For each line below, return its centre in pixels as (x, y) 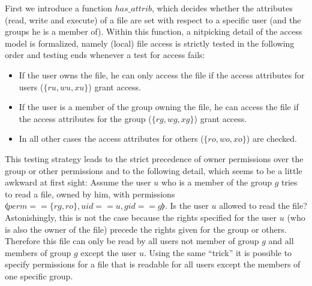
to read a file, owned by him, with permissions (90, 194)
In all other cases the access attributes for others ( (111, 139)
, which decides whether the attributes (222, 8)
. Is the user (187, 206)
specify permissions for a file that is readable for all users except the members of (153, 264)
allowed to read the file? (263, 206)
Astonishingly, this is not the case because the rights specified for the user (141, 217)
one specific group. (39, 276)
